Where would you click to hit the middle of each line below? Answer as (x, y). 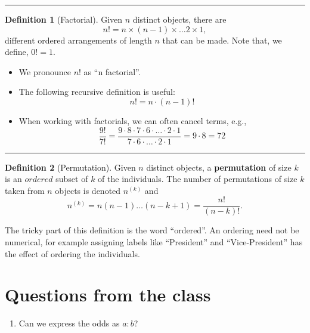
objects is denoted (88, 190)
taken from (25, 190)
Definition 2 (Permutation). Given (70, 167)
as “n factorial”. (112, 71)
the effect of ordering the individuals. (72, 253)
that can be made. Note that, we (222, 40)
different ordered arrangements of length (78, 40)
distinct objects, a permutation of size (219, 167)
